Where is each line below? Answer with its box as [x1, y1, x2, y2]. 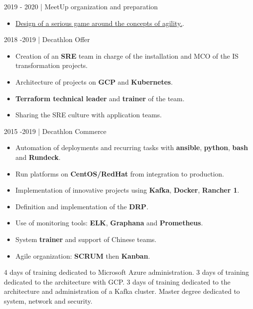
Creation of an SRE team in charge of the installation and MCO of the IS [15, 50, 239, 61]
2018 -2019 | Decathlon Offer [4, 34, 90, 44]
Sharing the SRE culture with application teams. [15, 110, 162, 120]
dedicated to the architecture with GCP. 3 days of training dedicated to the [4, 276, 231, 287]
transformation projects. [15, 60, 88, 70]
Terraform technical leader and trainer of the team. [15, 93, 185, 103]
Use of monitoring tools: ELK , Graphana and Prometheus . [15, 218, 203, 228]
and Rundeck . [15, 152, 61, 162]
